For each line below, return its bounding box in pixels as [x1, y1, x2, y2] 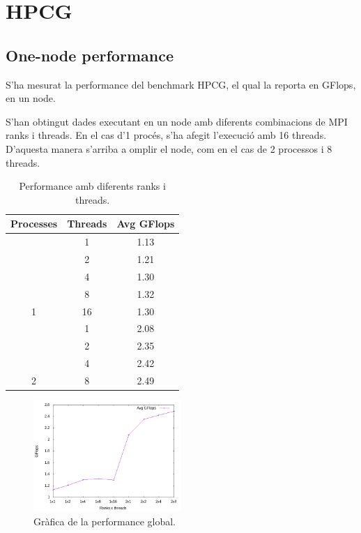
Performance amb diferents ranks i [19, 179, 166, 193]
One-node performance [6, 44, 174, 66]
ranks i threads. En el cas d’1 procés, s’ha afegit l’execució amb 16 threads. [6, 128, 327, 142]
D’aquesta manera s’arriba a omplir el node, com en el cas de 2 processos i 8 [6, 141, 332, 156]
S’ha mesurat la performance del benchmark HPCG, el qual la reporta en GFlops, [6, 77, 356, 91]
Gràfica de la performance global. [33, 513, 176, 528]
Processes [10, 216, 58, 231]
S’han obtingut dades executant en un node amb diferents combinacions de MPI [6, 114, 348, 128]
